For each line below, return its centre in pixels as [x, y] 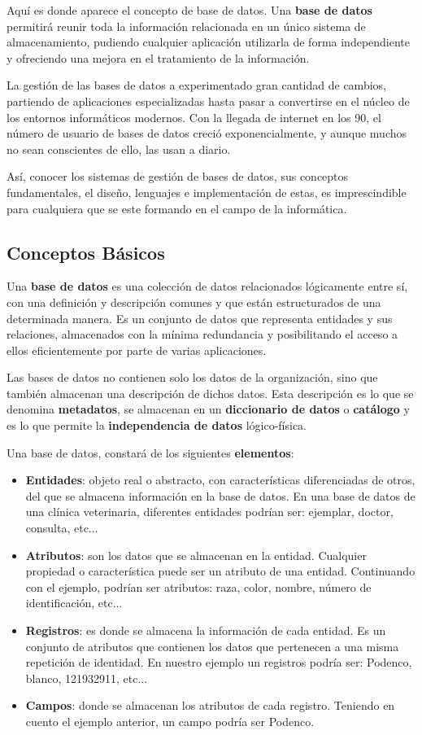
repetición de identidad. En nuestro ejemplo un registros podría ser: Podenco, [219, 662]
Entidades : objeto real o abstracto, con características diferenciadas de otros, [220, 480]
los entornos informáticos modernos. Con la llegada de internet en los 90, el [194, 117]
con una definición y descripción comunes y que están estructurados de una [194, 302]
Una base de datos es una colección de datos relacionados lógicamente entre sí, [207, 286]
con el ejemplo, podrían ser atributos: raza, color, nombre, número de [198, 586]
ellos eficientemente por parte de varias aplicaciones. [137, 350]
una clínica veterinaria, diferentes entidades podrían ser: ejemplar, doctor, [209, 512]
